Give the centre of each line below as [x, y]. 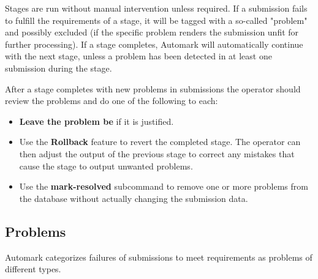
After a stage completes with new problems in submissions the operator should [153, 88]
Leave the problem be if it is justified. [97, 121]
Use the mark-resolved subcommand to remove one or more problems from [164, 186]
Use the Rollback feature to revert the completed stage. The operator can [160, 142]
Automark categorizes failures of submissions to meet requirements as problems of [159, 257]
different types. [33, 269]
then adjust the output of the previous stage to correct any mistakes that [157, 153]
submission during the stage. [59, 68]
